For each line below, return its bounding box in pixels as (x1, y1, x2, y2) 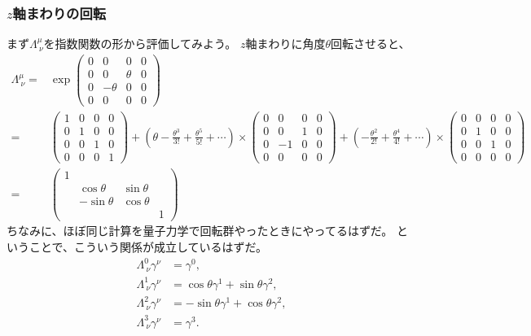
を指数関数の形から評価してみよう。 (43, 35, 237, 52)
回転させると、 (331, 35, 410, 52)
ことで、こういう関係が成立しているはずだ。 (29, 238, 268, 255)
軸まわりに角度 (245, 35, 326, 52)
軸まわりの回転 (12, 2, 107, 23)
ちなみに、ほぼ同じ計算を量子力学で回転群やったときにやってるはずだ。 (7, 222, 393, 239)
